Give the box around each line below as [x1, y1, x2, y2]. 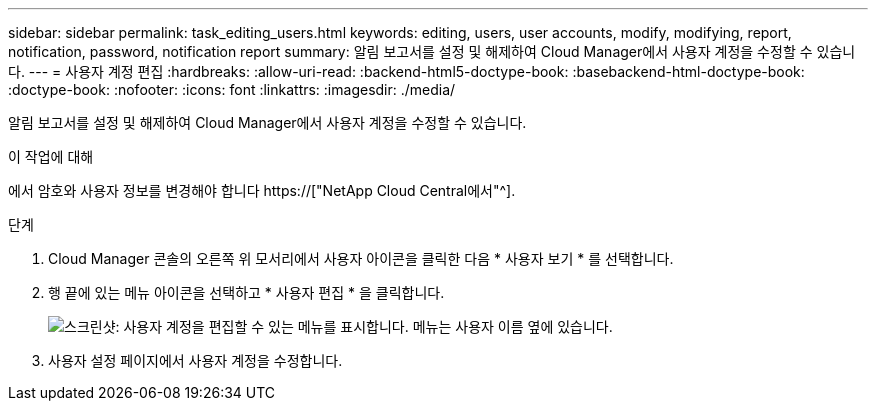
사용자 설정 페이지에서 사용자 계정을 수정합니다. [48, 352, 343, 369]
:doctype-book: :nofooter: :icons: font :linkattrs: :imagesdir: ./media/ [8, 81, 456, 98]
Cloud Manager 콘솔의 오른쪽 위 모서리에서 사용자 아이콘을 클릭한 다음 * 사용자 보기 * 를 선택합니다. [48, 250, 674, 267]
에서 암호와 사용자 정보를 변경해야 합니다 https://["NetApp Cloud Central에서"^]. [8, 182, 516, 199]
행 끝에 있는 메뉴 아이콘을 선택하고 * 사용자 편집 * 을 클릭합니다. [48, 284, 445, 301]
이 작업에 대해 [8, 148, 94, 165]
